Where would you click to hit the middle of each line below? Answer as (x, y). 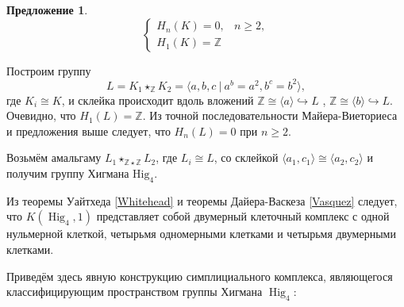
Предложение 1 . (47, 10)
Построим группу (49, 70)
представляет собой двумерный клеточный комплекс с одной (243, 216)
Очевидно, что (41, 115)
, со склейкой (246, 157)
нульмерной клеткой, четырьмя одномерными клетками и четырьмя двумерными (201, 234)
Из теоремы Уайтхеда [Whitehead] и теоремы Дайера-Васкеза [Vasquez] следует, (202, 200)
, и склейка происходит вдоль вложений (158, 100)
